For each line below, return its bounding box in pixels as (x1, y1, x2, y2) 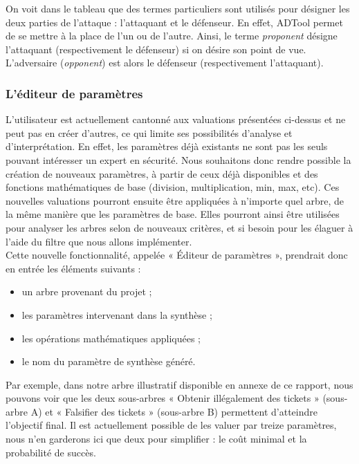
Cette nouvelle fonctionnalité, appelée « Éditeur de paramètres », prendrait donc (6, 248, 348, 262)
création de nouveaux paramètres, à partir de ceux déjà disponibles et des (6, 166, 318, 180)
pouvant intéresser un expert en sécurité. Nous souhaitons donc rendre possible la (6, 152, 351, 167)
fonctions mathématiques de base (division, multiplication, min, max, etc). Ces (6, 180, 340, 194)
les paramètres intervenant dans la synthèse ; (21, 307, 212, 322)
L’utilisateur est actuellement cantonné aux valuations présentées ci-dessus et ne (6, 112, 346, 127)
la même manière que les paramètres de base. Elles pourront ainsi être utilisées (6, 207, 340, 221)
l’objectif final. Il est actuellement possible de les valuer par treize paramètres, (6, 418, 337, 432)
